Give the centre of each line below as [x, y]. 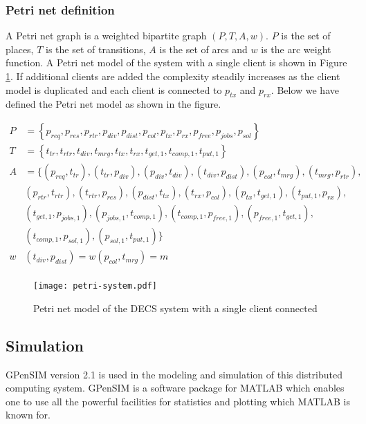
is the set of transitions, [96, 49]
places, [20, 49]
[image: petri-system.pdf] [95, 286]
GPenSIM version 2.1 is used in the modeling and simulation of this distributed [174, 374]
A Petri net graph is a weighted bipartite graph [106, 36]
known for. [28, 415]
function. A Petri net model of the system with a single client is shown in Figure [176, 62]
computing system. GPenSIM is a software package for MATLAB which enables [175, 388]
